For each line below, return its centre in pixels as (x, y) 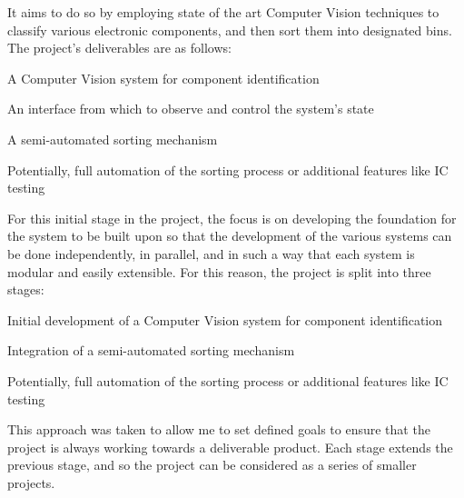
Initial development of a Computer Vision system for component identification (225, 319)
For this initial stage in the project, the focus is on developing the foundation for (232, 218)
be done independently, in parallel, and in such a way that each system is (211, 253)
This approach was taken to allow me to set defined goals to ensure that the (219, 429)
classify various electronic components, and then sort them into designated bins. (230, 30)
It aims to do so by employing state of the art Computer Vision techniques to (223, 12)
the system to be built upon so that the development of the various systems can (230, 236)
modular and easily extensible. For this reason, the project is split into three (219, 271)
